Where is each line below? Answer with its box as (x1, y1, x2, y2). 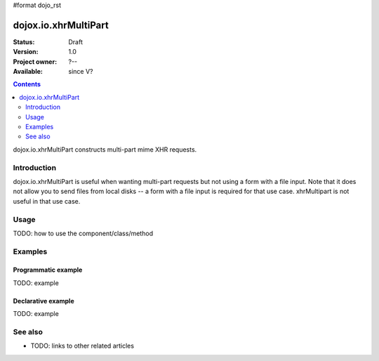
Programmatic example (13, 265, 83, 274)
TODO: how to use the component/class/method (13, 229, 154, 237)
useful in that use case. (13, 197, 81, 205)
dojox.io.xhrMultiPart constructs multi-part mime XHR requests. (13, 145, 197, 154)
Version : (13, 48, 39, 56)
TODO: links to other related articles (30, 341, 135, 350)
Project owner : (13, 57, 58, 66)
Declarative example (13, 296, 74, 305)
